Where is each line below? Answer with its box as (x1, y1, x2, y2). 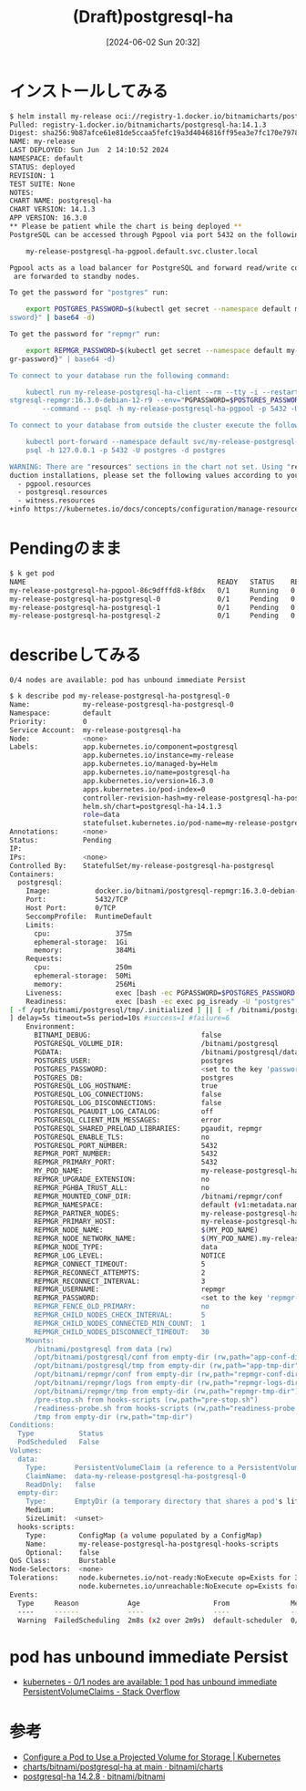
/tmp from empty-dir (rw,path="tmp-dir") (33, 1412, 194, 1422)
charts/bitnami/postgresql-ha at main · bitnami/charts (22, 1762, 224, 1773)
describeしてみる (9, 645, 142, 666)
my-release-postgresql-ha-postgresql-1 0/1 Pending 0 (9, 603, 296, 612)
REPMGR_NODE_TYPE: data (33, 1243, 219, 1252)
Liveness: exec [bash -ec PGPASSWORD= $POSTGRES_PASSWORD (25, 988, 296, 998)
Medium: (25, 1506, 55, 1515)
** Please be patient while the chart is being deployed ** (9, 222, 243, 232)
